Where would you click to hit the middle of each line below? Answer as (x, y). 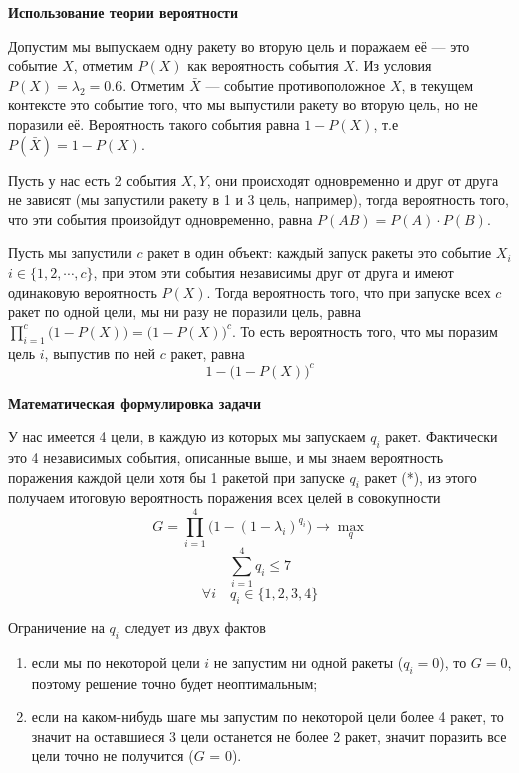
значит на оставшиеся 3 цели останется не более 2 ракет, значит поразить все (269, 735)
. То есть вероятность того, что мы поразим (364, 330)
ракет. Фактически (441, 436)
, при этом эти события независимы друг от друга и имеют (273, 271)
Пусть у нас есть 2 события (92, 179)
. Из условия (393, 65)
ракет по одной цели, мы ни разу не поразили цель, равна (185, 311)
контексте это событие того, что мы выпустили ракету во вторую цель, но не (243, 104)
